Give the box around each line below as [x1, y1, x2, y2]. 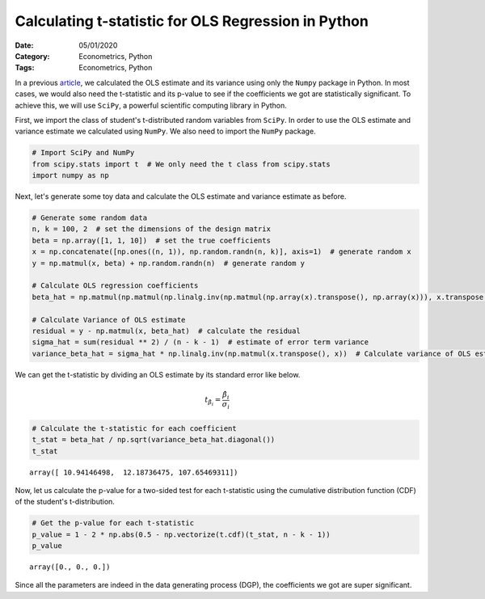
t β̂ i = [205, 395, 221, 407]
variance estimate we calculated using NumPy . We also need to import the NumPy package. [15, 126, 316, 137]
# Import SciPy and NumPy [32, 148, 135, 158]
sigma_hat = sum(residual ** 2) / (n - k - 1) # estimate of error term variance [32, 338, 369, 347]
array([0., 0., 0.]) [29, 563, 111, 572]
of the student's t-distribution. [15, 497, 115, 507]
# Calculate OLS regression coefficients [32, 281, 199, 290]
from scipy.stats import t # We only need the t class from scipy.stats [32, 159, 331, 169]
